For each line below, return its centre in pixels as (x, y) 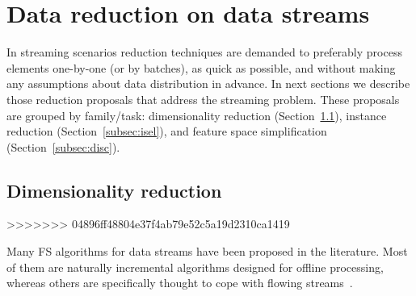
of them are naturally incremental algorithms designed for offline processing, (195, 267)
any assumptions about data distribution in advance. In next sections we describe (208, 83)
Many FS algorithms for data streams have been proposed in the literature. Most (207, 251)
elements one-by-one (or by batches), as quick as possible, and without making (201, 67)
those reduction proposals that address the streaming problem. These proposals (203, 99)
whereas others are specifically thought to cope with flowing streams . (180, 283)
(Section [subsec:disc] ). (63, 146)
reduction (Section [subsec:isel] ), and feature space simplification (167, 131)
